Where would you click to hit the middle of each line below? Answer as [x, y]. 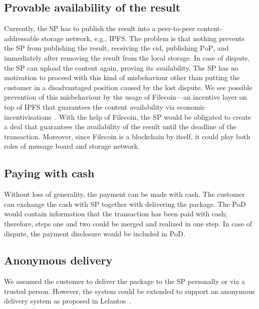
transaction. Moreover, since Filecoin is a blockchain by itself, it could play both [127, 136]
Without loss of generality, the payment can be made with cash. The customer [124, 194]
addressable [22, 38]
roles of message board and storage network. [72, 146]
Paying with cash [49, 173]
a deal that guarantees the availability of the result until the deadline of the [120, 126]
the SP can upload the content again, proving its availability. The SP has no [121, 67]
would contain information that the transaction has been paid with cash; [116, 214]
